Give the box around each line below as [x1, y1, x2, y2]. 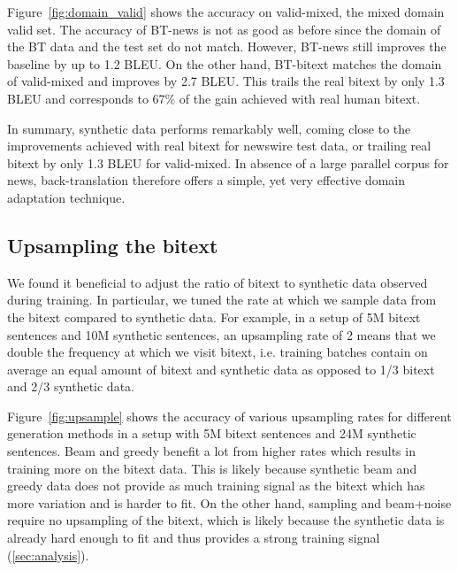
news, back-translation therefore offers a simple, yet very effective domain [7, 171, 406, 189]
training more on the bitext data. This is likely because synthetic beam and [7, 459, 417, 477]
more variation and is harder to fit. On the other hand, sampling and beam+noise [7, 493, 452, 512]
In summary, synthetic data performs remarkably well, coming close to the [7, 119, 411, 137]
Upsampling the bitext [7, 231, 218, 258]
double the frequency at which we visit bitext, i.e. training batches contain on [7, 343, 428, 361]
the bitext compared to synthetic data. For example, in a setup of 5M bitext [7, 307, 421, 326]
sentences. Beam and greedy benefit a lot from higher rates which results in [7, 442, 416, 460]
